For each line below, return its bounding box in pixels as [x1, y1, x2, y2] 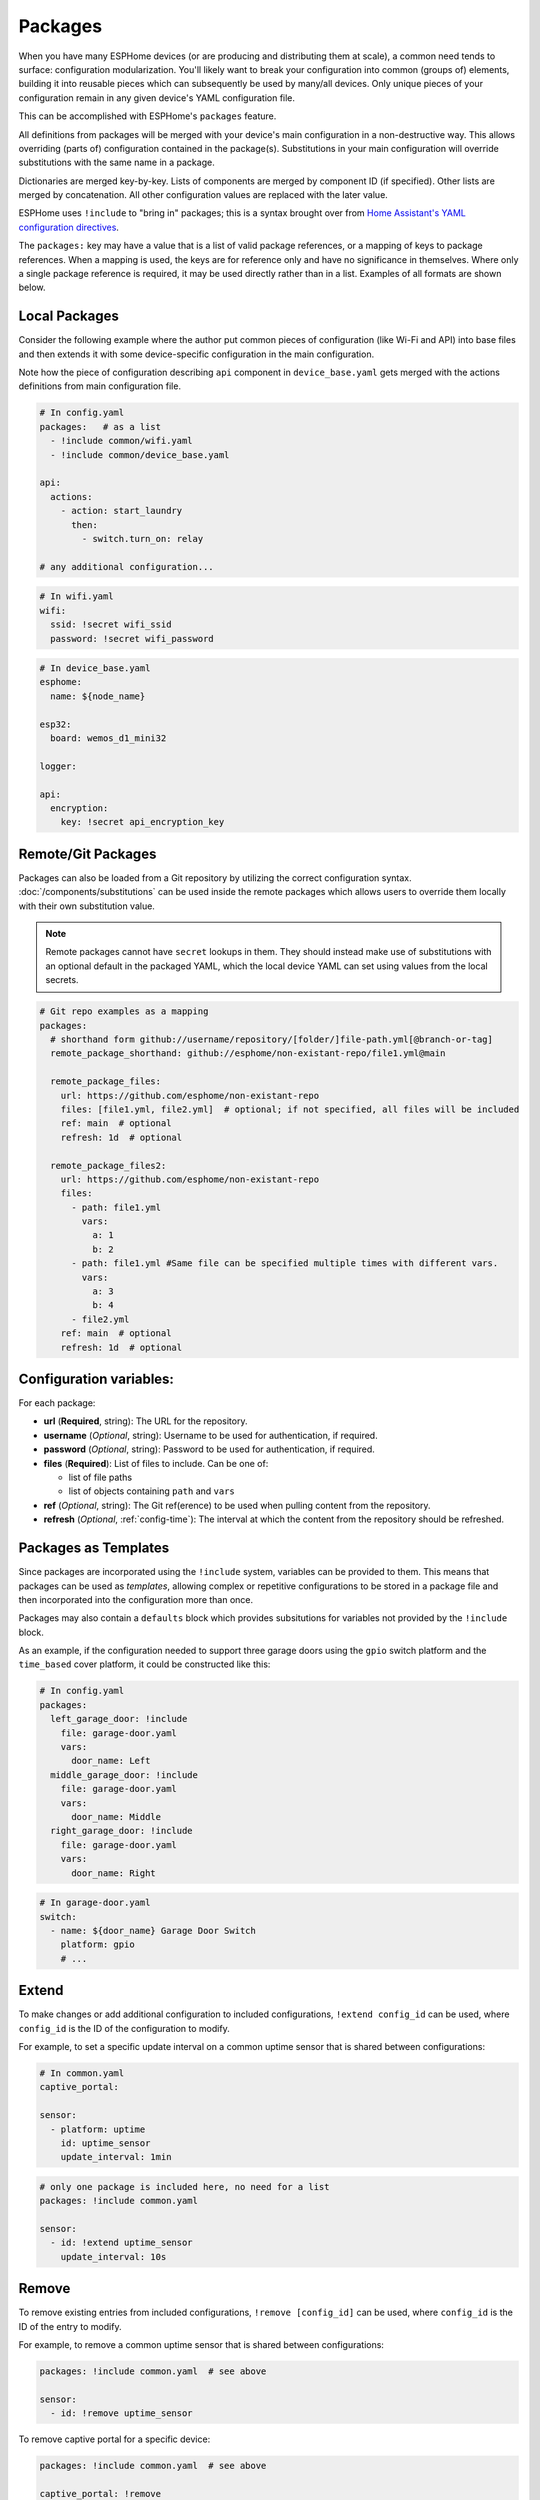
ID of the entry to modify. [18, 2320, 122, 2332]
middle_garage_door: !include [50, 1769, 199, 1780]
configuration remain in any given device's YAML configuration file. [18, 91, 295, 104]
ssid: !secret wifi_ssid [50, 619, 172, 630]
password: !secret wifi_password [50, 633, 214, 644]
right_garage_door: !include [50, 1825, 194, 1837]
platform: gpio [60, 1939, 135, 1950]
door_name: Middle [71, 1811, 162, 1822]
